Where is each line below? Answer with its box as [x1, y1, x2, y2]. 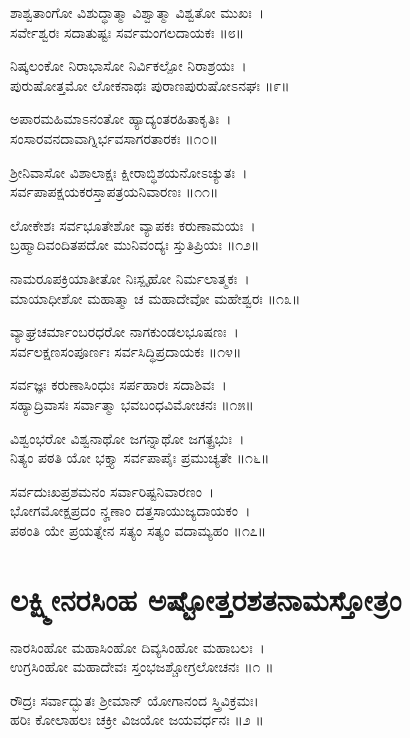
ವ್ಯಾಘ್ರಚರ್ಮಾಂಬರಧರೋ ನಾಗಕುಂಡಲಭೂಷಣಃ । [10, 321, 239, 342]
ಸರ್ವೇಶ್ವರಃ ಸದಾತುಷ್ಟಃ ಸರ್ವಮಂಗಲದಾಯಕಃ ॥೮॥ [10, 21, 245, 42]
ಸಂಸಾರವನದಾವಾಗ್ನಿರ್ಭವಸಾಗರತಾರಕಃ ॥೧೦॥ [10, 127, 218, 148]
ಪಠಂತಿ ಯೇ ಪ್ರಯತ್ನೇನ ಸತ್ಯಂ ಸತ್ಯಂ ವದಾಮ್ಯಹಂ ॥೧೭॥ [10, 519, 267, 540]
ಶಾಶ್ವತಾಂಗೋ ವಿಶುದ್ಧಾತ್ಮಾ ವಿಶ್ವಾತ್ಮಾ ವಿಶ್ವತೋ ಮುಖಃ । [10, 2, 264, 22]
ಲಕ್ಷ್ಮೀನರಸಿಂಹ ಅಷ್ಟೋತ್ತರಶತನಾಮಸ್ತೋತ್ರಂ [10, 578, 402, 619]
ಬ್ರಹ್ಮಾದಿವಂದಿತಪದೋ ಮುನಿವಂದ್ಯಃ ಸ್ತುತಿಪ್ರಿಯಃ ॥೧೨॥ [10, 234, 260, 255]
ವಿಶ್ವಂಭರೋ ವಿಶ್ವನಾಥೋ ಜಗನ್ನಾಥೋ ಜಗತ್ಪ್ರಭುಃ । [10, 427, 245, 448]
